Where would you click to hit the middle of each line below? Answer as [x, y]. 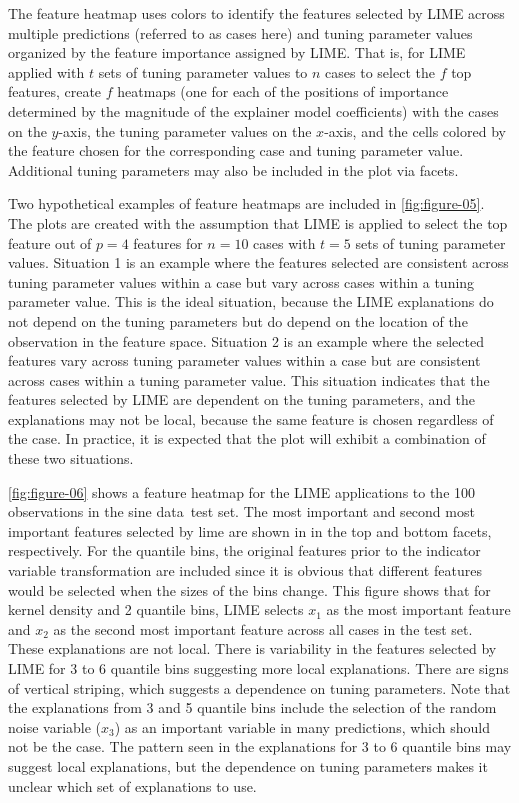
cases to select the [380, 71]
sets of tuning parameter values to [203, 71]
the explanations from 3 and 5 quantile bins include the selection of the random [252, 707]
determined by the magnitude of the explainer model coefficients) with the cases [253, 110]
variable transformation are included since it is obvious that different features [245, 570]
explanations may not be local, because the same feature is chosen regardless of [251, 418]
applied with [46, 71]
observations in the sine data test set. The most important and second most [241, 511]
